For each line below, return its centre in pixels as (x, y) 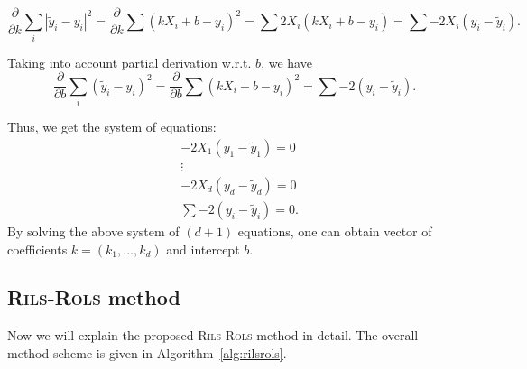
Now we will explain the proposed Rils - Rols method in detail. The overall (213, 335)
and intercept (203, 249)
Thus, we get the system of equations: (112, 127)
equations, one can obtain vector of (335, 231)
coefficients (37, 249)
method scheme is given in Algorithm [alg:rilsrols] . (147, 352)
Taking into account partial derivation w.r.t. (129, 62)
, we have (287, 62)
